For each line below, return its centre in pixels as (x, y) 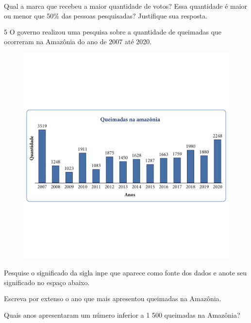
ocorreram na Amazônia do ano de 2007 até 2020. (78, 41)
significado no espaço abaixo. (47, 282)
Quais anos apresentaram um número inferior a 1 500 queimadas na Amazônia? (122, 314)
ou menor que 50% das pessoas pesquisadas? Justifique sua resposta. (106, 15)
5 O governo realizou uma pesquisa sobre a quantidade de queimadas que (113, 32)
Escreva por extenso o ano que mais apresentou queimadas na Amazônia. (113, 298)
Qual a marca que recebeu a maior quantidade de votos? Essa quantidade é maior (126, 6)
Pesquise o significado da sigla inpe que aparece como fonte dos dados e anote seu (125, 272)
